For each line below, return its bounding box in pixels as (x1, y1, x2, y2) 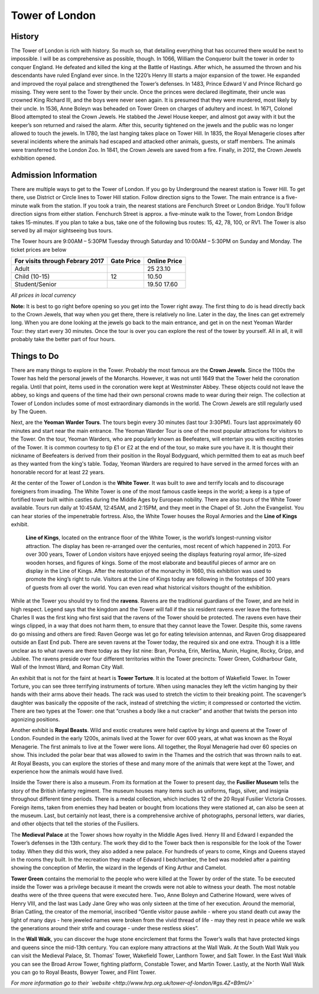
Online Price (147, 257, 183, 266)
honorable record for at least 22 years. (11, 468, 105, 475)
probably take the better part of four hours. (11, 336, 116, 343)
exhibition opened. (11, 154, 56, 162)
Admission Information (11, 170, 97, 180)
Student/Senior (14, 280, 57, 289)
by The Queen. (11, 408, 47, 415)
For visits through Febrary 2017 (14, 257, 105, 266)
